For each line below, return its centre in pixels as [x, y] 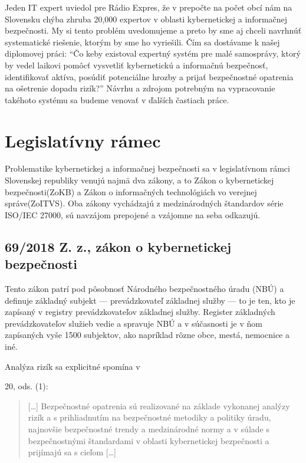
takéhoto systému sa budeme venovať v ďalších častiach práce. [117, 99]
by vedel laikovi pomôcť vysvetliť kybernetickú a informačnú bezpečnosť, [136, 65]
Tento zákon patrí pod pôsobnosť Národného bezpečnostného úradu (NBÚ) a [144, 289]
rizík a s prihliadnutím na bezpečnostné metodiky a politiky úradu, [149, 417]
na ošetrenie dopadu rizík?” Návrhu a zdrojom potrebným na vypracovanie [140, 88]
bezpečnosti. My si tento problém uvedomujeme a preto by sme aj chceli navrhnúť [153, 30]
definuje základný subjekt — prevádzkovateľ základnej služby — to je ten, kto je [150, 300]
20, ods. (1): [27, 386]
